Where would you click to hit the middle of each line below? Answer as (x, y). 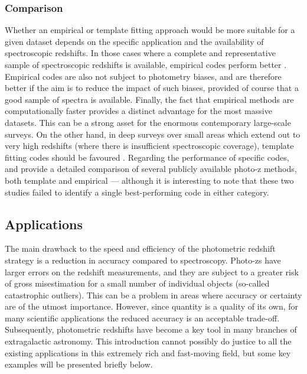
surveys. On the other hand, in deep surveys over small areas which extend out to (153, 134)
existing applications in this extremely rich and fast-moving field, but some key (148, 352)
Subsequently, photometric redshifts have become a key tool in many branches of (151, 329)
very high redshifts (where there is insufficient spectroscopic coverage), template (149, 146)
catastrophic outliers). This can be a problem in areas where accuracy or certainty (153, 295)
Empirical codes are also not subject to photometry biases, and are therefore (143, 76)
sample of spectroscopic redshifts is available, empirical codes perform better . (146, 64)
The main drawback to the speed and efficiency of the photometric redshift (140, 248)
